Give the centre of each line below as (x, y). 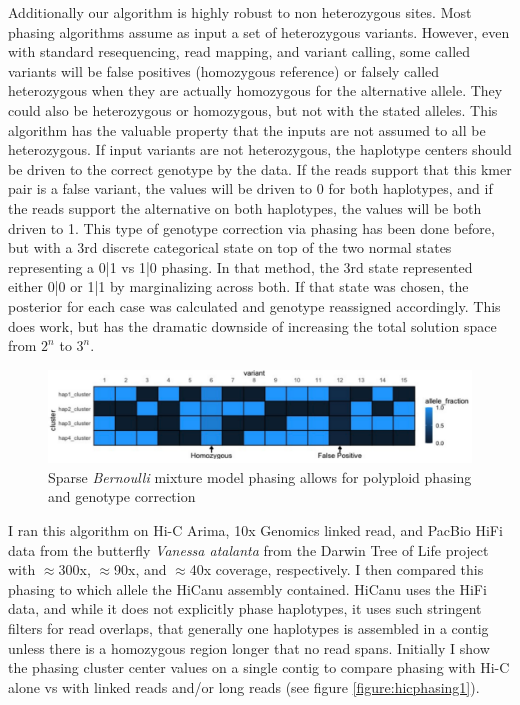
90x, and (140, 569)
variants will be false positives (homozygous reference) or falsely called (224, 70)
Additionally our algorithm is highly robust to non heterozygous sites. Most (240, 12)
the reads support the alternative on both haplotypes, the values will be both (245, 207)
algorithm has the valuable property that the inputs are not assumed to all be (247, 129)
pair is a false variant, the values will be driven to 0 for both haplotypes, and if (250, 188)
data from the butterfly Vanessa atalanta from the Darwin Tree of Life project (248, 549)
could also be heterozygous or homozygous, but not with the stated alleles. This (253, 109)
